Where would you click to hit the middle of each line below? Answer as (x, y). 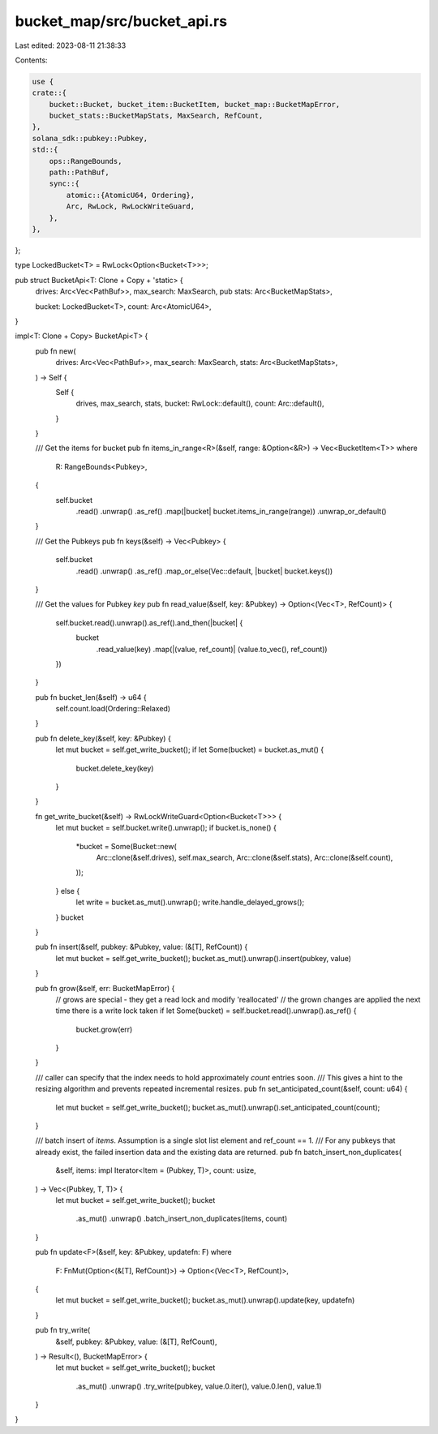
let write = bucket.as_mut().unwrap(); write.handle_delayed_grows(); (190, 902)
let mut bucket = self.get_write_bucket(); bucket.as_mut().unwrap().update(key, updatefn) (205, 1300)
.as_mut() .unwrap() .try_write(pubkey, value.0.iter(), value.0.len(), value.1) (199, 1386)
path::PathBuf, (79, 173)
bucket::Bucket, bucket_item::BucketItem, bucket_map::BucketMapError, (195, 104)
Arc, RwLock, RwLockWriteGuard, (130, 206)
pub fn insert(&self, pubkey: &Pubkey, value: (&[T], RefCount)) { (142, 947)
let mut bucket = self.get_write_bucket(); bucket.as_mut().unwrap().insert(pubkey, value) (204, 958)
